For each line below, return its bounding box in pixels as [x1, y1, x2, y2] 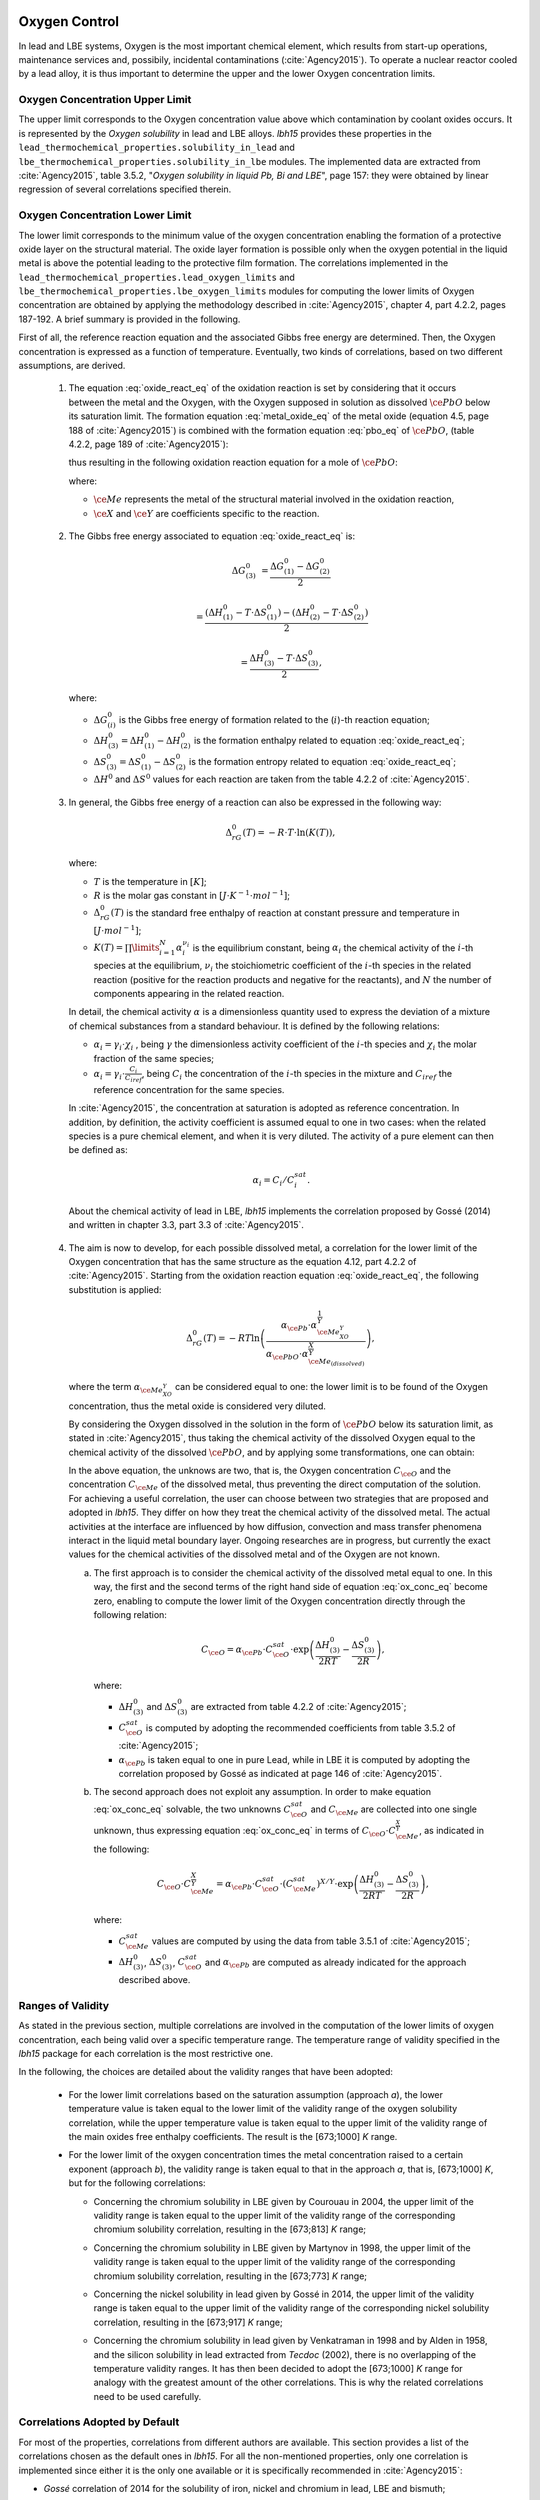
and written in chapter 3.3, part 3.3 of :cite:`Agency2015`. [68, 1219, 305, 1231]
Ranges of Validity [18, 1998, 110, 2012]
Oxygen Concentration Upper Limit [18, 93, 192, 107]
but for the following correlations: [68, 2177, 206, 2189]
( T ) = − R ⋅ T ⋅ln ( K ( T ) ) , [242, 826, 336, 838]
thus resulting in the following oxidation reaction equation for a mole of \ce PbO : [68, 456, 399, 469]
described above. [118, 1974, 191, 1986]
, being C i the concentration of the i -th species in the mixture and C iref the [141, 1067, 453, 1082]
